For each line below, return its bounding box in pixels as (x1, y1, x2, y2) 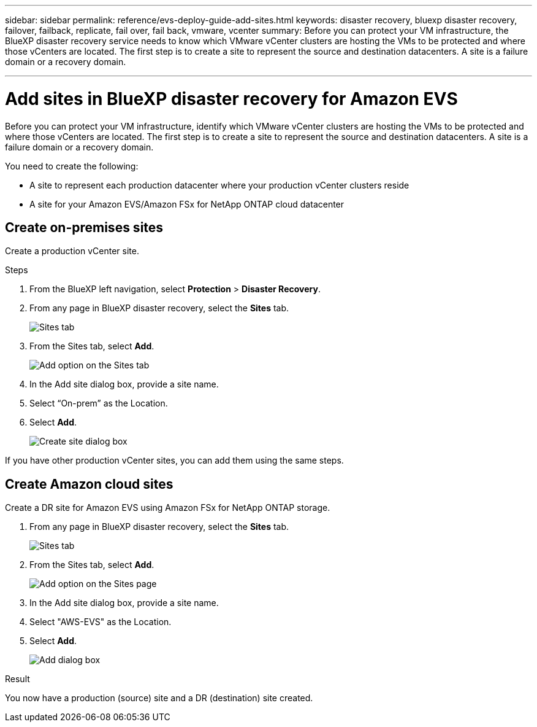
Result (5, 674, 30, 685)
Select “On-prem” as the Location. (29, 398, 168, 409)
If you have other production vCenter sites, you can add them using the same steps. (5, 455, 344, 466)
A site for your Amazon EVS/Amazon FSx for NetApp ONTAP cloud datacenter (29, 198, 345, 209)
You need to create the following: (5, 160, 139, 171)
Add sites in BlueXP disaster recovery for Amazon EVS (5, 88, 458, 109)
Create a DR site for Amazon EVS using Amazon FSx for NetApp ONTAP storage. (5, 502, 330, 513)
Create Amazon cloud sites (5, 476, 173, 492)
